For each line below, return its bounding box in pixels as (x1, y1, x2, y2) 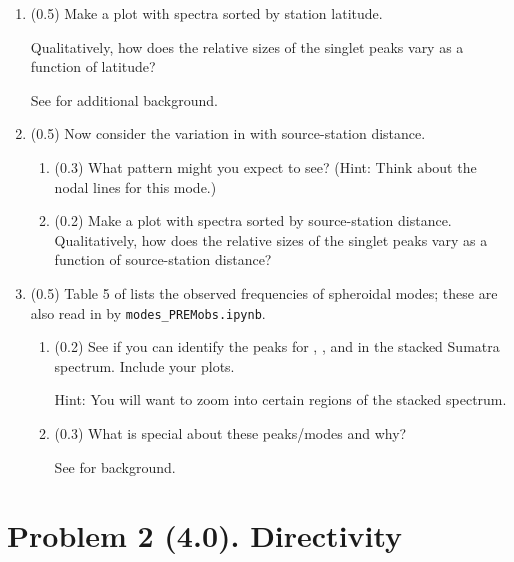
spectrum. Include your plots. (54, 355, 235, 376)
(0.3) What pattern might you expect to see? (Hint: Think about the (54, 156, 477, 177)
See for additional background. (30, 89, 218, 110)
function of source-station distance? (54, 249, 272, 270)
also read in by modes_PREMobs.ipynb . (30, 302, 266, 323)
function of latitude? (30, 56, 156, 77)
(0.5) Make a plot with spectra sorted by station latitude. (30, 3, 383, 23)
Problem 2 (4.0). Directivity (7, 515, 403, 556)
